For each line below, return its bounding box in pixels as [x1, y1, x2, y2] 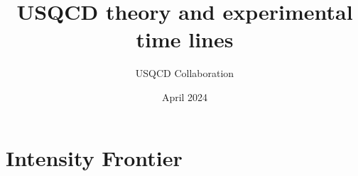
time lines [136, 25, 234, 54]
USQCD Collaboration [135, 66, 234, 81]
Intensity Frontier [6, 143, 183, 172]
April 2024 [161, 89, 208, 104]
